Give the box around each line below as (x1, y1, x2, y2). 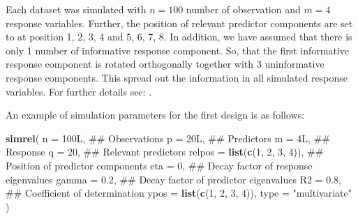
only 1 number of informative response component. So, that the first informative (6, 43, 350, 57)
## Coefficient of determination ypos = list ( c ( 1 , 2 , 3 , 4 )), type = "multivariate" (6, 186, 352, 200)
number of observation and (186, 2, 301, 16)
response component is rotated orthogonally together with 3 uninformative (6, 56, 325, 71)
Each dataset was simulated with (6, 2, 147, 16)
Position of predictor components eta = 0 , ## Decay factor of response (6, 158, 313, 172)
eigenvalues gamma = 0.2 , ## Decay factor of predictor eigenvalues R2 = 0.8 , (6, 172, 341, 186)
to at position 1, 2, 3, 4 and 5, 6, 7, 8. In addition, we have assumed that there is (6, 29, 352, 44)
